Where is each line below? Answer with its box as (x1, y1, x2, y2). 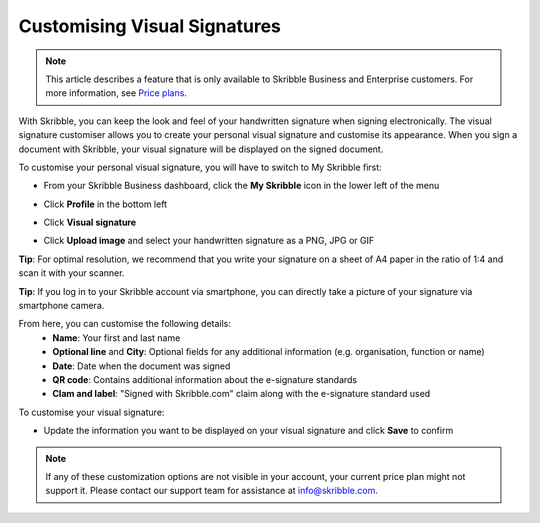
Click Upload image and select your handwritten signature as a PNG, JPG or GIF (43, 235, 375, 247)
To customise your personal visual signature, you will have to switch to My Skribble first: (18, 161, 382, 173)
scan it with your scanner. (18, 267, 125, 279)
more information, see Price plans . (45, 87, 187, 99)
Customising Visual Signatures (18, 15, 282, 37)
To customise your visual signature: (18, 406, 165, 418)
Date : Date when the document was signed (52, 360, 231, 372)
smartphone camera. (18, 300, 105, 312)
